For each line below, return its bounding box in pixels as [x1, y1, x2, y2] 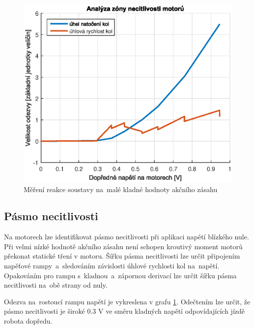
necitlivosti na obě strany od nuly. [4, 280, 108, 290]
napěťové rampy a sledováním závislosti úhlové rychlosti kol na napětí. [4, 260, 220, 270]
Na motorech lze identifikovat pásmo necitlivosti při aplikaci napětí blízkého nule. [4, 231, 249, 242]
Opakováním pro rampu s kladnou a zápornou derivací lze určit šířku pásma [4, 270, 237, 280]
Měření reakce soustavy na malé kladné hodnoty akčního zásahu [24, 184, 218, 195]
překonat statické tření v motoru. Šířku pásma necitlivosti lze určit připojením [4, 251, 240, 261]
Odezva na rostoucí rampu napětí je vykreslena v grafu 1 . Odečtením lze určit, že [4, 296, 251, 306]
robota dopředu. [4, 315, 53, 326]
